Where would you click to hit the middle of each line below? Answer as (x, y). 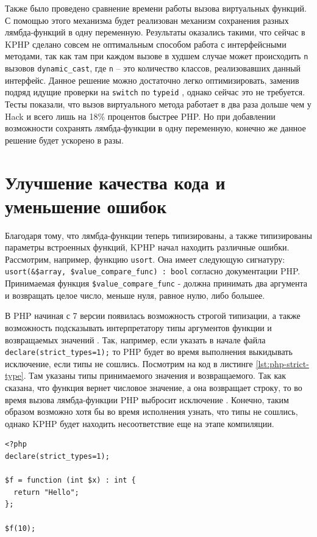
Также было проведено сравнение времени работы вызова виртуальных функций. (156, 8)
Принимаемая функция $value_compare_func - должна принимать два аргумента (156, 283)
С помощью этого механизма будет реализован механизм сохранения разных (147, 20)
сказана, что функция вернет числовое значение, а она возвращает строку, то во (154, 387)
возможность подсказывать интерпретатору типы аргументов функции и (138, 327)
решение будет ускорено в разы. (64, 140)
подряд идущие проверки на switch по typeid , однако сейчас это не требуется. (155, 92)
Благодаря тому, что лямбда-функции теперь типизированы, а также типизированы (158, 235)
